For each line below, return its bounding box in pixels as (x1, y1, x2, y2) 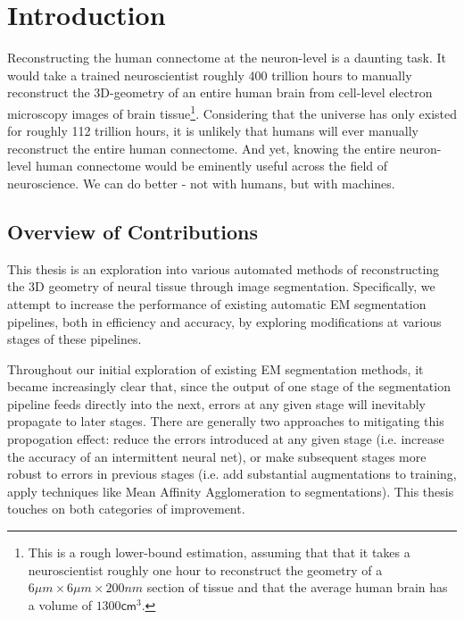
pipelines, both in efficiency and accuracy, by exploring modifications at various (7, 312, 442, 330)
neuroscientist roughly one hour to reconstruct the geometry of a (28, 560, 383, 579)
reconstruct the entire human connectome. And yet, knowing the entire (7, 138, 395, 157)
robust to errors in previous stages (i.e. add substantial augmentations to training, (7, 464, 457, 483)
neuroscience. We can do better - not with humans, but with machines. (7, 173, 395, 192)
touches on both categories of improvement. (7, 499, 245, 518)
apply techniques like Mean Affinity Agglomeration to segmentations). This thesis (7, 481, 454, 500)
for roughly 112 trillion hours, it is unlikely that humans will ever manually (7, 121, 418, 140)
